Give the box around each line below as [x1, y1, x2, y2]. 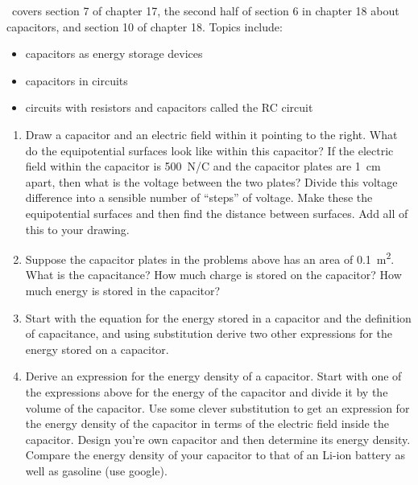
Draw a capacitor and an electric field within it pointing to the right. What [25, 125, 398, 142]
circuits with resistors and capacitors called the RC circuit [25, 99, 313, 116]
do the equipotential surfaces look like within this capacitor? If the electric [25, 142, 394, 158]
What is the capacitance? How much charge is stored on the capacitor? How [25, 266, 402, 283]
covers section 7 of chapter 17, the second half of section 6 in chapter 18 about [11, 2, 399, 18]
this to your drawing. [25, 220, 130, 237]
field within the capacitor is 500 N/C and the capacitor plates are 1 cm [25, 158, 381, 175]
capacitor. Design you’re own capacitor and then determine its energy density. [25, 430, 411, 447]
